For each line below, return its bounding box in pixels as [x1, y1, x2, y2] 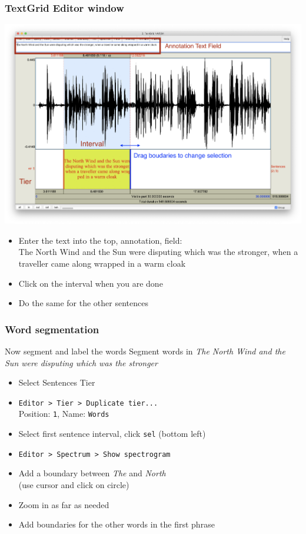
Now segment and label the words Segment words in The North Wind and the [5, 344, 285, 357]
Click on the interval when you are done [18, 277, 163, 289]
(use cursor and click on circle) [18, 478, 129, 490]
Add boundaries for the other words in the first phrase [18, 518, 215, 530]
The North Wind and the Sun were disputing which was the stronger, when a [18, 246, 298, 258]
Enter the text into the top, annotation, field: [18, 234, 182, 246]
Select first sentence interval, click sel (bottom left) [18, 427, 206, 440]
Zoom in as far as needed [18, 498, 109, 510]
